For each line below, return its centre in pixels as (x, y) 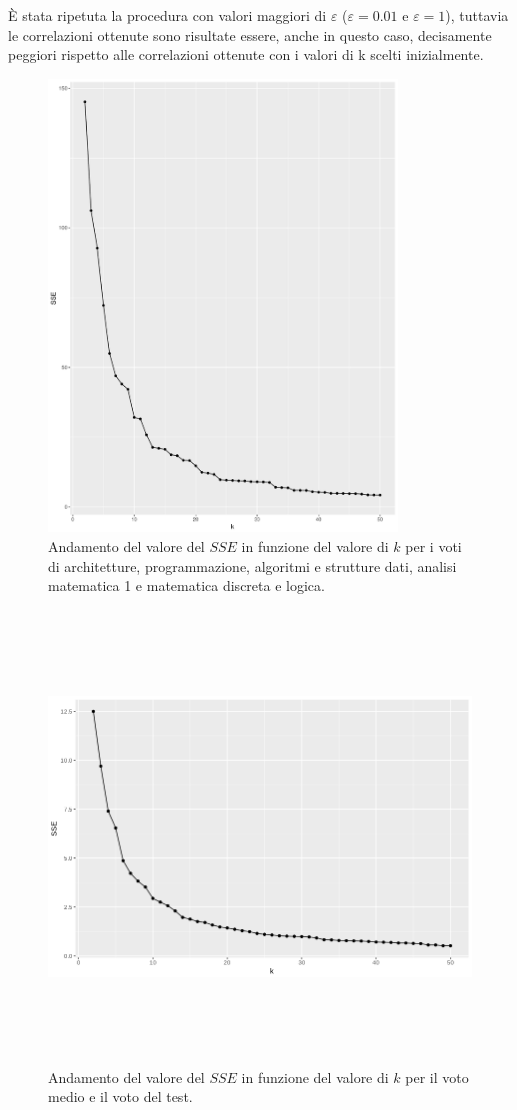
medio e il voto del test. (120, 1096)
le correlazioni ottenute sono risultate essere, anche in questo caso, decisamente (250, 34)
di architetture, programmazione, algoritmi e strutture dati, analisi (252, 565)
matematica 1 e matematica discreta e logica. (186, 585)
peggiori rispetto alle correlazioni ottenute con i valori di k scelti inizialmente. (246, 54)
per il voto (437, 1076)
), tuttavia (477, 15)
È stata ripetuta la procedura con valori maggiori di (167, 15)
